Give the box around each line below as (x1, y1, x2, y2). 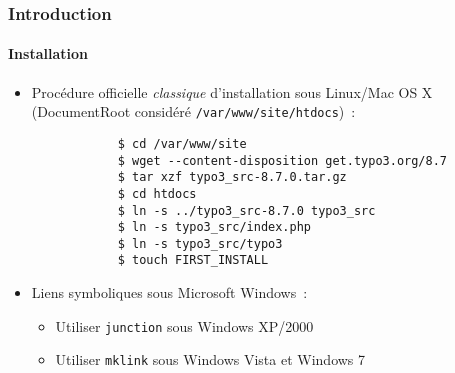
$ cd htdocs (117, 186, 197, 201)
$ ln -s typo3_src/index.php (117, 220, 311, 235)
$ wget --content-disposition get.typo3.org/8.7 (117, 153, 448, 168)
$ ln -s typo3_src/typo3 (117, 236, 283, 251)
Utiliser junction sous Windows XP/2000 (55, 315, 314, 336)
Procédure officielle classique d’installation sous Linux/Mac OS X (31, 81, 433, 102)
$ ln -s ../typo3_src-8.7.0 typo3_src (117, 203, 376, 218)
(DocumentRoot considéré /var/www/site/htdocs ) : (31, 101, 356, 122)
